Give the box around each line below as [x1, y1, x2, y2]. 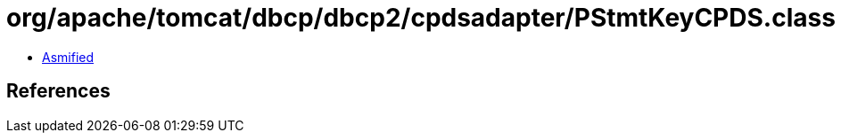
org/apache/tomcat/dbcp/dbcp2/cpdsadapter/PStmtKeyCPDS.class [6, 3, 836, 33]
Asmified [42, 49, 95, 65]
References [6, 80, 111, 103]
